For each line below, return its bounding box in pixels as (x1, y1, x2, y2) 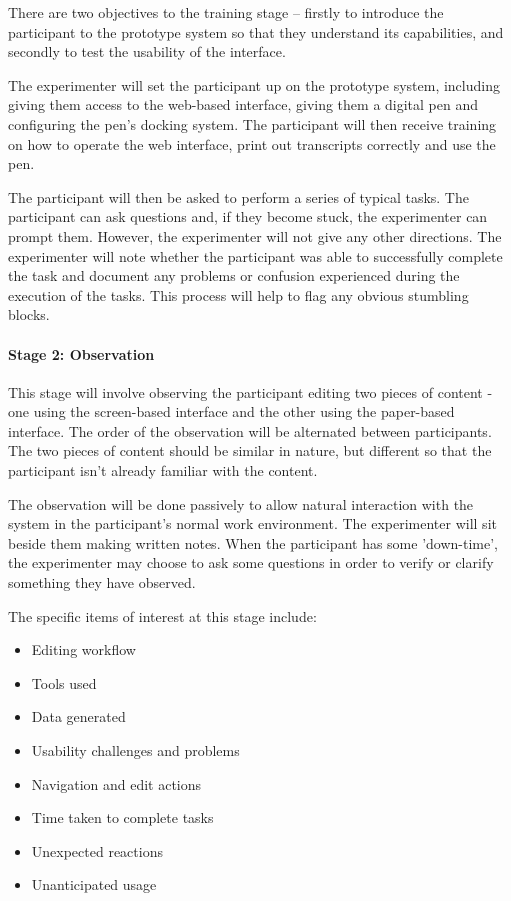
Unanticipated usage (31, 874, 157, 895)
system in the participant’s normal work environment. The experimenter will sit (8, 513, 497, 534)
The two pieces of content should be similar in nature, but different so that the (8, 440, 492, 461)
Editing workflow (31, 639, 136, 660)
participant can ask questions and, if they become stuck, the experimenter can (8, 206, 488, 227)
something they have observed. (8, 572, 196, 593)
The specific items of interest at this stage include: (8, 605, 317, 626)
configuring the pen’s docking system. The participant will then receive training (8, 113, 497, 134)
